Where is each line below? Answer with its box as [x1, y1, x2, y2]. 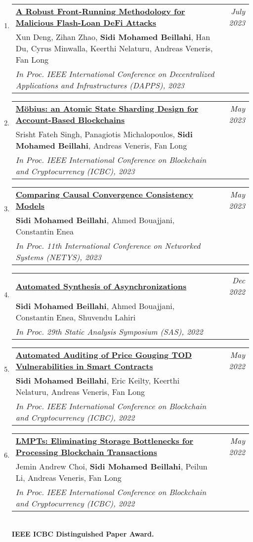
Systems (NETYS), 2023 [15, 251, 101, 263]
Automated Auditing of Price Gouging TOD [15, 349, 192, 360]
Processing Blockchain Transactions [15, 446, 157, 458]
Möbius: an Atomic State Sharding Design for [15, 103, 199, 114]
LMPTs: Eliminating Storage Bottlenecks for [15, 435, 194, 446]
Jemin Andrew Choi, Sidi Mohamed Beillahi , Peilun [15, 461, 208, 472]
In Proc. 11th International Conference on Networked [15, 240, 201, 251]
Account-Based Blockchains [15, 114, 125, 125]
